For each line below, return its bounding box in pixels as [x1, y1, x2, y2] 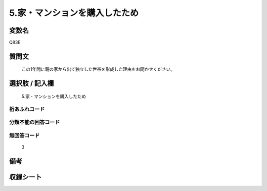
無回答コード [9, 132, 40, 139]
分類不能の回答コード [9, 119, 60, 126]
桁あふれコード [9, 105, 45, 112]
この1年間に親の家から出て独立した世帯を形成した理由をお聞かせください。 [21, 66, 175, 72]
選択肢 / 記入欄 [9, 79, 54, 88]
